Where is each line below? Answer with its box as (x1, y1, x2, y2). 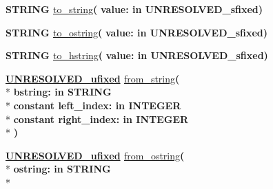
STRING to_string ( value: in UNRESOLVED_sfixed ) (6, 2, 263, 16)
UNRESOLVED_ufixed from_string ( (6, 71, 180, 85)
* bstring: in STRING (6, 85, 112, 99)
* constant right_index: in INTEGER (6, 111, 189, 126)
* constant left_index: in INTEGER (6, 98, 181, 112)
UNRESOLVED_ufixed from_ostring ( (6, 148, 185, 162)
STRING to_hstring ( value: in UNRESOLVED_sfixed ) (6, 48, 268, 63)
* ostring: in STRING (6, 162, 111, 176)
